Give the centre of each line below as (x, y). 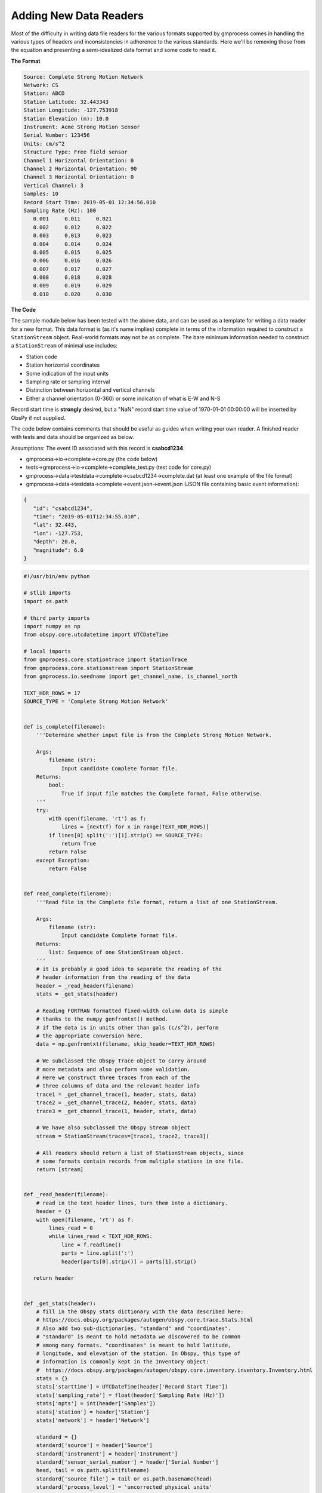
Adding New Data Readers (78, 16)
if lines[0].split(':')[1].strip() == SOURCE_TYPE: (126, 835)
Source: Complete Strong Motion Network (83, 77)
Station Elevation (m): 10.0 (66, 119)
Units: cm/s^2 (44, 144)
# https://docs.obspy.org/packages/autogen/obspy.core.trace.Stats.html (145, 1320)
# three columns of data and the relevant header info (118, 1086)
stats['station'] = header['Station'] (93, 1412)
